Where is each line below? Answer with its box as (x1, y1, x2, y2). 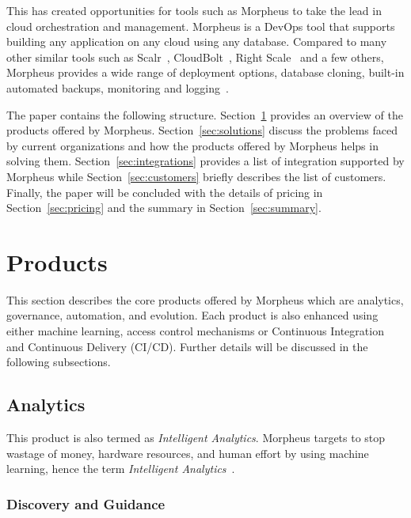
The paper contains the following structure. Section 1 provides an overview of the (6, 106, 403, 123)
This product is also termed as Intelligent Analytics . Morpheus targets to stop (6, 429, 386, 446)
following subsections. (6, 354, 111, 370)
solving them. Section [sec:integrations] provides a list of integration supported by (6, 153, 405, 169)
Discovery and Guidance (6, 493, 166, 513)
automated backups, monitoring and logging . (6, 79, 229, 96)
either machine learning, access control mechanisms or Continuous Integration (6, 323, 384, 339)
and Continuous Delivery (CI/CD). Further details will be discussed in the (6, 338, 368, 354)
